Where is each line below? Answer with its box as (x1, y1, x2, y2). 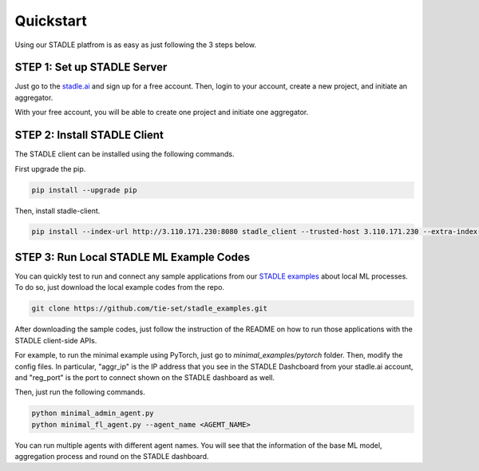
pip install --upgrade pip (31, 185, 137, 195)
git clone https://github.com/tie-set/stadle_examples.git (31, 304, 267, 313)
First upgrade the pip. (14, 164, 86, 173)
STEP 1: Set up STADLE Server (14, 61, 168, 74)
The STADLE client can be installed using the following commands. (14, 149, 235, 159)
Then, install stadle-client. (14, 206, 101, 216)
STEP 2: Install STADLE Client (14, 129, 164, 142)
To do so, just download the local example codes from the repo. (14, 283, 225, 292)
